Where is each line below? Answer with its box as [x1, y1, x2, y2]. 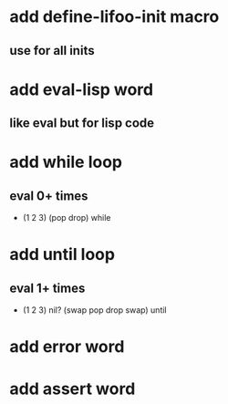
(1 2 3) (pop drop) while [22, 212, 111, 223]
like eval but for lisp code [9, 116, 155, 131]
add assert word [9, 378, 136, 399]
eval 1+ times [9, 280, 86, 295]
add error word [9, 337, 125, 357]
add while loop [9, 152, 123, 172]
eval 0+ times [9, 188, 88, 203]
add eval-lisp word [9, 79, 153, 99]
